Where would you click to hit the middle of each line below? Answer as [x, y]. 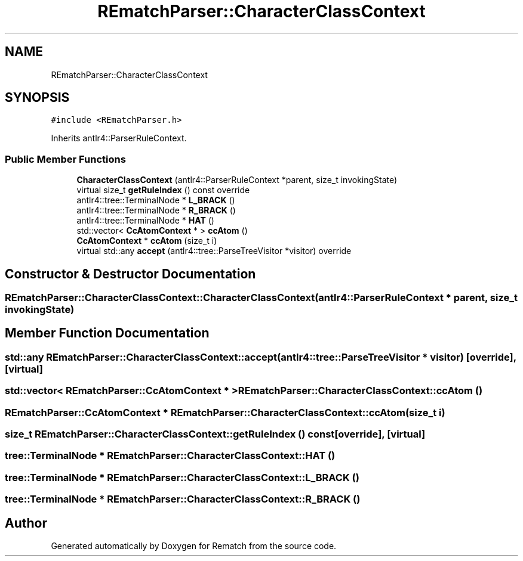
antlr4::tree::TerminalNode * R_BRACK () [156, 210]
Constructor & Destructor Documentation [130, 274]
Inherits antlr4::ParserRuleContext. [119, 138]
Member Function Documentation [107, 333]
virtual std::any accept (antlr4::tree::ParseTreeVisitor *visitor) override [214, 251]
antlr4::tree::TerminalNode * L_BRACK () [156, 200]
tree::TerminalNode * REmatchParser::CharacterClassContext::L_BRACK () [182, 477]
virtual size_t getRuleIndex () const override [163, 190]
